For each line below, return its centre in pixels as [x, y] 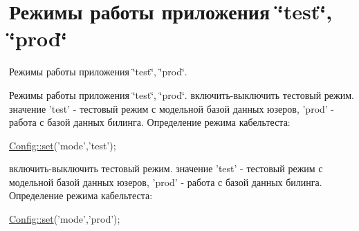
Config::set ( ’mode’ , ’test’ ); [63, 145]
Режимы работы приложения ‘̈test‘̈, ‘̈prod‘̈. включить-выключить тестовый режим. [182, 94]
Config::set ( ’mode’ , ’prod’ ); [65, 219]
